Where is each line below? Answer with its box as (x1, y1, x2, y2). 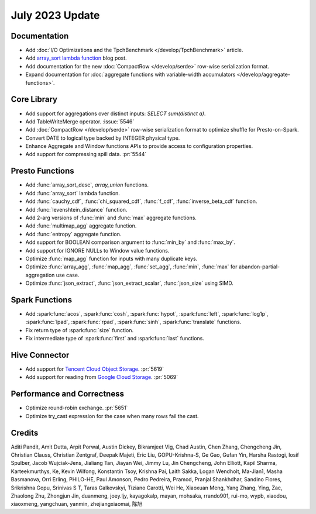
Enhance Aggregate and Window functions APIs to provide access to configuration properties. (25, 143, 253, 150)
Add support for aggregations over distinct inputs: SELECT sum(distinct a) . (25, 110, 206, 117)
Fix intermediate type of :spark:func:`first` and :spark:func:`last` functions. (25, 335, 205, 342)
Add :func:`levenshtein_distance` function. (25, 206, 128, 213)
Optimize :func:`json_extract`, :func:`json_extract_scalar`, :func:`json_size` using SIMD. (25, 280, 234, 287)
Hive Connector (11, 350, 70, 360)
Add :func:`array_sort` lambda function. (25, 189, 120, 196)
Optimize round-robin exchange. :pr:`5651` (25, 404, 128, 412)
